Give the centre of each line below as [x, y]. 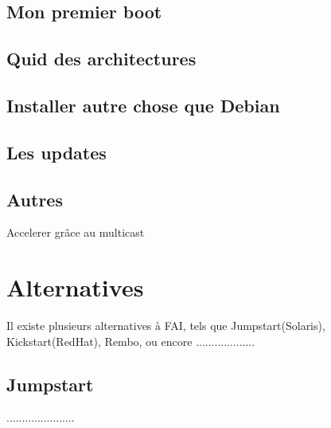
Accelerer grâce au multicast [76, 232]
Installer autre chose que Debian [143, 105]
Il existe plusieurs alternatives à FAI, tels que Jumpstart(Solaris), [166, 326]
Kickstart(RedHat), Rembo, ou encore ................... [131, 341]
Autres [35, 199]
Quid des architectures [101, 59]
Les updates [56, 152]
